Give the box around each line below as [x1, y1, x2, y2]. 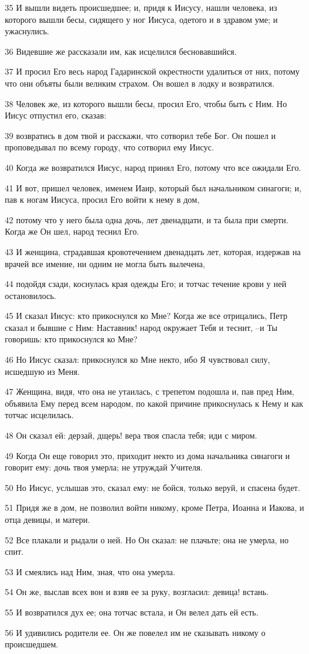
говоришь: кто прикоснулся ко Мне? [5, 333, 138, 345]
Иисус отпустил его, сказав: [5, 109, 106, 122]
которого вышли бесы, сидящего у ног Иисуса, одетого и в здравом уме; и [5, 13, 278, 25]
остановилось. [5, 289, 57, 301]
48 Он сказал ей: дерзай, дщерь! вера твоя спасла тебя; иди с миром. [5, 429, 257, 442]
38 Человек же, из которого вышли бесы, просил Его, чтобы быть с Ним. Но [5, 97, 287, 110]
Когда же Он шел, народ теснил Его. [5, 225, 139, 238]
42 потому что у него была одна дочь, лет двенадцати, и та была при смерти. [5, 213, 289, 226]
